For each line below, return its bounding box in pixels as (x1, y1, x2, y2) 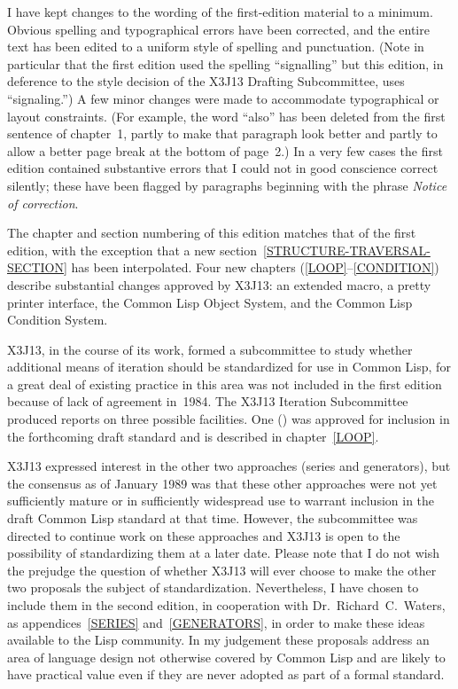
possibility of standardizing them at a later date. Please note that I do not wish (7, 544, 439, 562)
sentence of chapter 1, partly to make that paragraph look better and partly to (7, 124, 438, 143)
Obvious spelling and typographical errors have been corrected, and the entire (7, 20, 430, 38)
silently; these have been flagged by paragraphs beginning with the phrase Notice (7, 176, 447, 194)
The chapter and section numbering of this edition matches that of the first (7, 223, 416, 242)
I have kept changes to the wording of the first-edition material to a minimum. (7, 3, 433, 20)
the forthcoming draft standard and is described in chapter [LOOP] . (7, 427, 379, 445)
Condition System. (7, 310, 108, 329)
